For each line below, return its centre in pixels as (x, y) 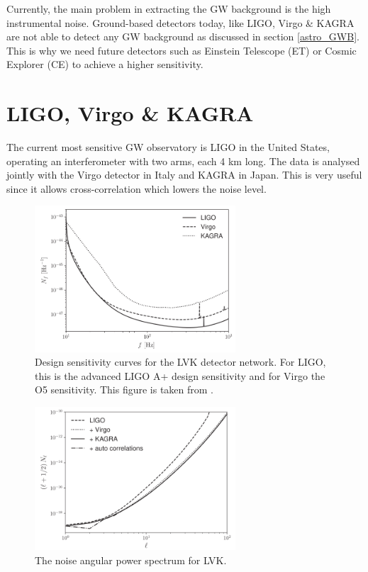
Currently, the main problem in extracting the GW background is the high (169, 9)
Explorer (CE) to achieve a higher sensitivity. (105, 64)
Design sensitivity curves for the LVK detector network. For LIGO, (180, 362)
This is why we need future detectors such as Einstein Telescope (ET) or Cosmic (182, 50)
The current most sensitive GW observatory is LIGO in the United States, (168, 147)
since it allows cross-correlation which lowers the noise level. (136, 188)
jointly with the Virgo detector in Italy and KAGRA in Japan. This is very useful (184, 175)
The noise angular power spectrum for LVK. (131, 560)
